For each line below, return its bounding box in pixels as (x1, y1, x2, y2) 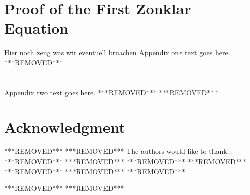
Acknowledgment (4, 116, 125, 137)
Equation (4, 18, 69, 38)
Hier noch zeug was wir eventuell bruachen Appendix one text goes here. (4, 47, 230, 58)
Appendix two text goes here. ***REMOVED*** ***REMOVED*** (4, 87, 218, 97)
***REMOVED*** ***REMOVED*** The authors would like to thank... (4, 146, 233, 157)
